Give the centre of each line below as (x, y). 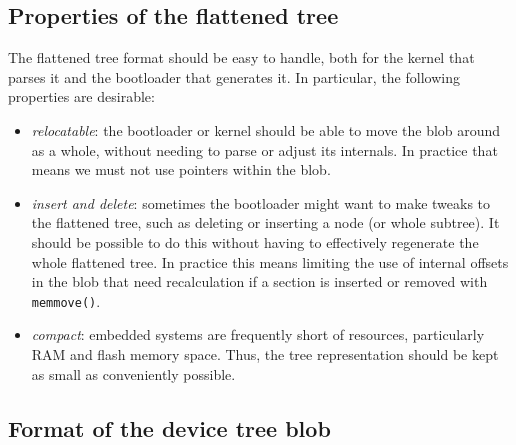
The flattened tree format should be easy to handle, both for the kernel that (241, 57)
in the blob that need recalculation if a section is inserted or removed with (259, 281)
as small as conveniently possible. (133, 373)
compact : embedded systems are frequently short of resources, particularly (258, 334)
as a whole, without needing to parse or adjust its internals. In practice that (264, 149)
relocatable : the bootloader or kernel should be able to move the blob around (266, 129)
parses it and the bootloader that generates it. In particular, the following (234, 76)
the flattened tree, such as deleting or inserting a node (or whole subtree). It (265, 222)
